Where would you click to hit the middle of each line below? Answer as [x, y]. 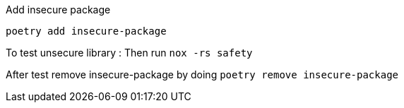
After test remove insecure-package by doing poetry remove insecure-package [202, 74]
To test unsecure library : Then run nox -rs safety [129, 53]
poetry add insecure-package [86, 31]
